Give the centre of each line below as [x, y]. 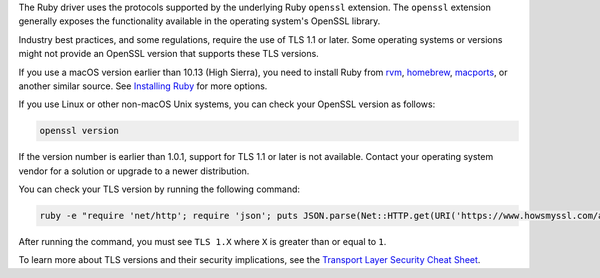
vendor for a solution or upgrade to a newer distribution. [134, 171]
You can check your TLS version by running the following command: [159, 189]
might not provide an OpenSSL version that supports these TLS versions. [168, 54]
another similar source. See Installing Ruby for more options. [143, 86]
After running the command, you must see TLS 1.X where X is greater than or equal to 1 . [202, 242]
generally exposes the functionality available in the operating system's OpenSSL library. [199, 21]
